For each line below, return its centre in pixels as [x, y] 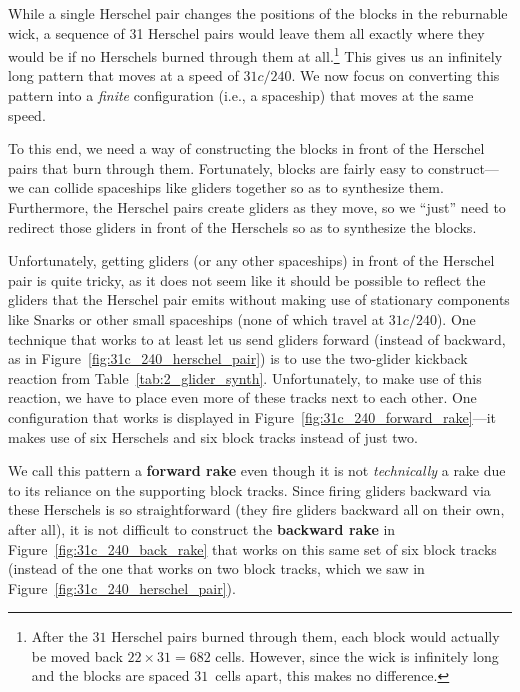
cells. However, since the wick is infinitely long [357, 655]
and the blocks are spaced [110, 675]
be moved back [77, 655]
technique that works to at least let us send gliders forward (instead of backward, [257, 338]
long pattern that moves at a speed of [123, 75]
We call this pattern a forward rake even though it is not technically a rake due [257, 470]
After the [59, 636]
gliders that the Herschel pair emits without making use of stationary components [259, 299]
